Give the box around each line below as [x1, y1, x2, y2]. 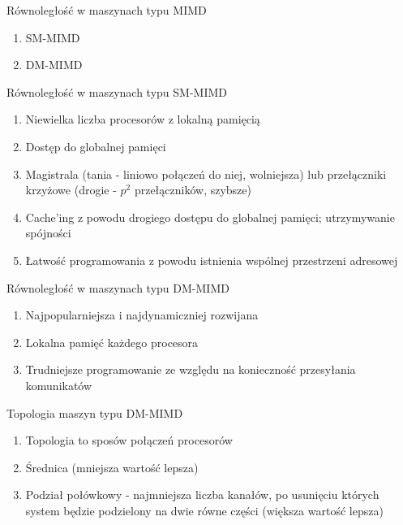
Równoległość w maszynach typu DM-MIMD [6, 279, 229, 296]
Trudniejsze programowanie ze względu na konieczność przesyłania [25, 361, 356, 378]
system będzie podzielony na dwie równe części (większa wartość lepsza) [25, 501, 384, 518]
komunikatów [25, 376, 92, 393]
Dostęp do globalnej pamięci [25, 137, 166, 154]
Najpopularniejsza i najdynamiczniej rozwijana [25, 306, 259, 323]
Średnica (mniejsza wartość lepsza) [25, 458, 199, 475]
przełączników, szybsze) [134, 181, 251, 198]
